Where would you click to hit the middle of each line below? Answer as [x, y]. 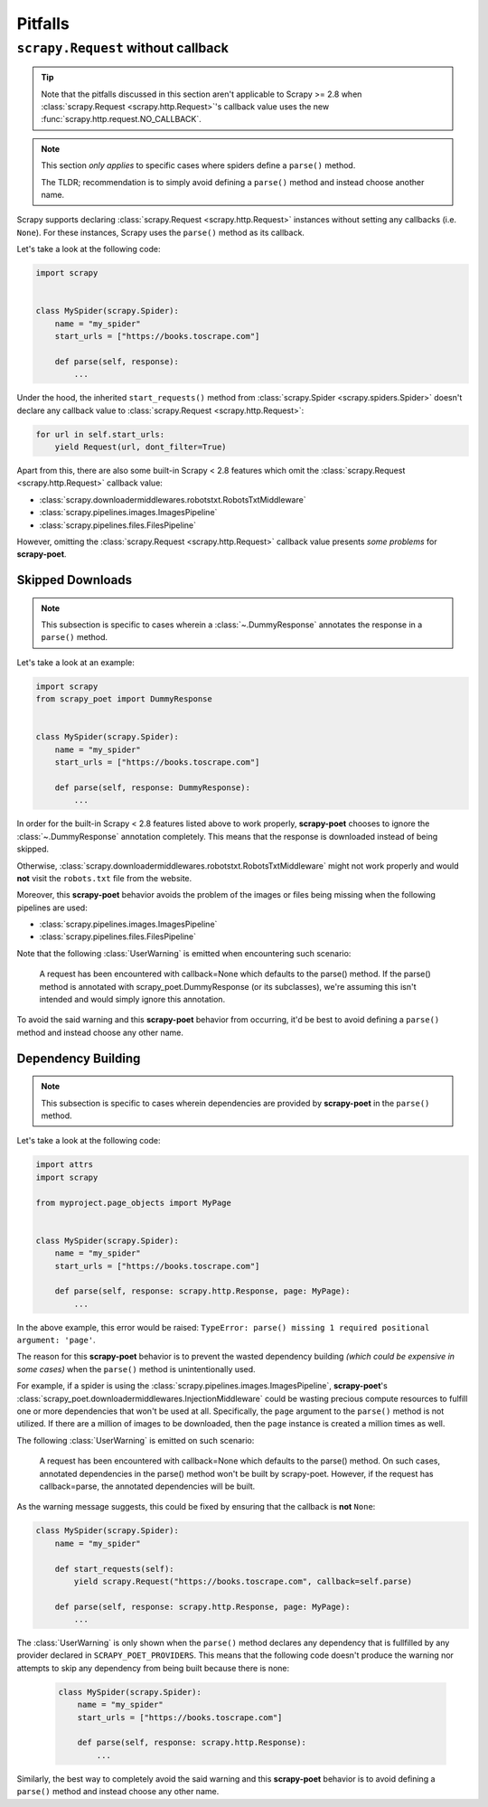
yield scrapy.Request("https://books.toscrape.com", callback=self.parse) [243, 1581]
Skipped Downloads [75, 580]
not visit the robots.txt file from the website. [104, 878]
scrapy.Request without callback [123, 48]
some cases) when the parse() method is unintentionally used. [136, 1369]
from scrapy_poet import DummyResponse [124, 699]
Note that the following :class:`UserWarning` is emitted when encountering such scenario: [184, 953]
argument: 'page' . [56, 1340]
